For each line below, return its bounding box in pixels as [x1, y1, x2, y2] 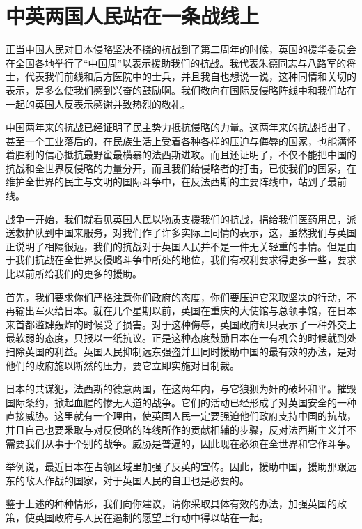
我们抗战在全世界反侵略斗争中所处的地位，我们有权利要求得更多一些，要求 [15, 252, 356, 267]
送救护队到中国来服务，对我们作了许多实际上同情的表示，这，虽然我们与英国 [6, 225, 356, 240]
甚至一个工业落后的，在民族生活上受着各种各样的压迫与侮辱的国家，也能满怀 [6, 133, 356, 148]
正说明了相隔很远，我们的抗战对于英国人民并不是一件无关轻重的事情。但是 [6, 238, 347, 253]
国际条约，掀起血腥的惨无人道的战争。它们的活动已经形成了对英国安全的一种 [6, 394, 356, 409]
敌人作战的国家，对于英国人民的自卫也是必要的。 [24, 473, 249, 487]
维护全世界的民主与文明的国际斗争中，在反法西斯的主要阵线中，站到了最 [6, 174, 337, 189]
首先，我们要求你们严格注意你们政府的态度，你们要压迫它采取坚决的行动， [6, 289, 347, 304]
